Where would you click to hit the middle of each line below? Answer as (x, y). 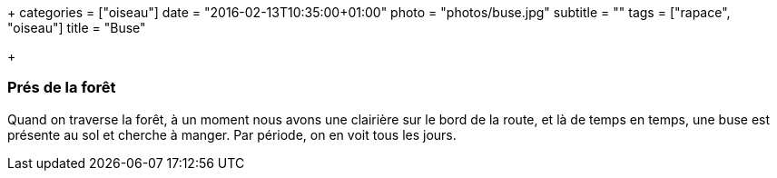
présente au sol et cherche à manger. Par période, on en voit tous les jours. (232, 134)
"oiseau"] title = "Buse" (77, 28)
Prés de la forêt (62, 88)
